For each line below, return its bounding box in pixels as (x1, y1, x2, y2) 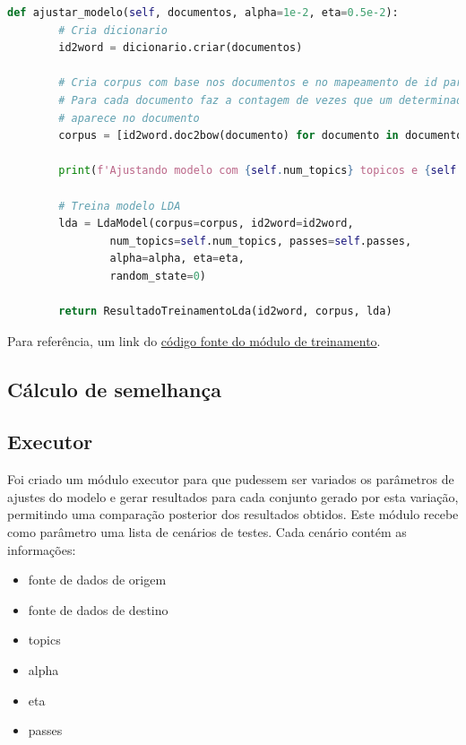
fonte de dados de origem (28, 570, 167, 589)
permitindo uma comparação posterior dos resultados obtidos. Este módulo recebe (7, 505, 459, 524)
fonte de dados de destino (28, 600, 168, 619)
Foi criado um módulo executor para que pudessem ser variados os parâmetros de (7, 470, 454, 489)
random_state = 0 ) (109, 269, 206, 282)
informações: (7, 540, 76, 559)
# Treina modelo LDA (58, 199, 181, 212)
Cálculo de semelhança (7, 375, 221, 403)
